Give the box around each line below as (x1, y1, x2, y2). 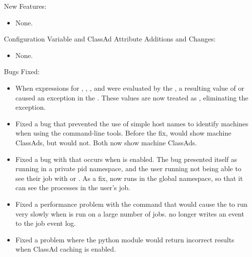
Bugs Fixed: (4, 66, 40, 77)
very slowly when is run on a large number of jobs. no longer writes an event (15, 208, 244, 218)
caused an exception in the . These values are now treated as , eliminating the (15, 92, 249, 102)
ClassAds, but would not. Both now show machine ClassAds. (15, 137, 197, 147)
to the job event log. (15, 218, 76, 228)
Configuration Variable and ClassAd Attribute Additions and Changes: (4, 34, 216, 44)
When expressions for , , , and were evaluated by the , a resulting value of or (15, 82, 244, 93)
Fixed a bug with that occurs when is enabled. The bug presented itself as (15, 154, 237, 164)
